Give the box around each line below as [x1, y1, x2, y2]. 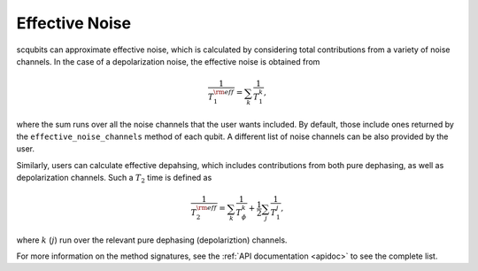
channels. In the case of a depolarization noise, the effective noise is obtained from [16, 56, 320, 66]
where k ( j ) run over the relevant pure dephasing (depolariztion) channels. [16, 235, 288, 245]
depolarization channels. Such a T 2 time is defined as [16, 173, 212, 185]
